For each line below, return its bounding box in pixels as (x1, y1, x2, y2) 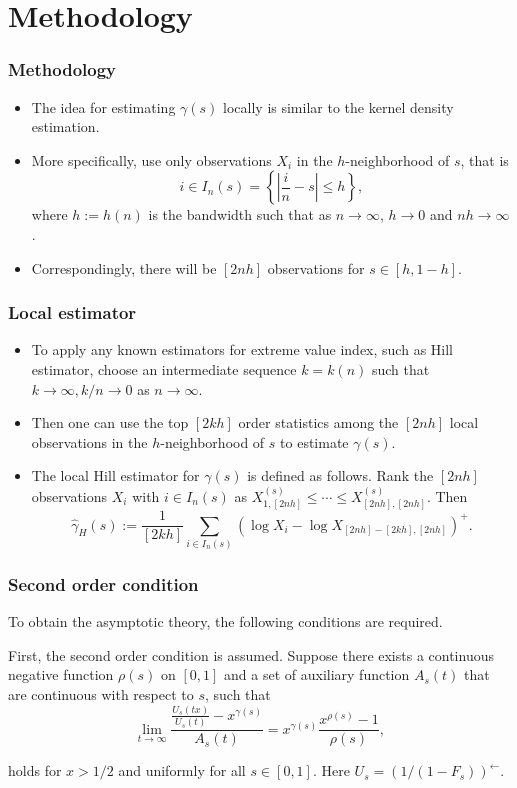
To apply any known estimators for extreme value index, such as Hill (31, 339, 453, 360)
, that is (460, 149, 509, 170)
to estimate (280, 431, 349, 452)
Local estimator (8, 300, 137, 325)
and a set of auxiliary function (224, 664, 410, 685)
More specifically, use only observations (31, 149, 272, 170)
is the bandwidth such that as (148, 204, 332, 225)
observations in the (31, 431, 148, 452)
